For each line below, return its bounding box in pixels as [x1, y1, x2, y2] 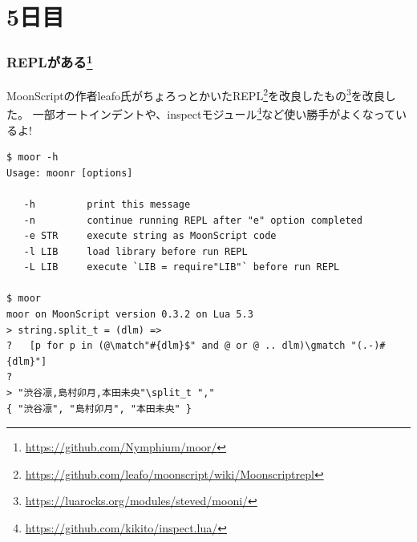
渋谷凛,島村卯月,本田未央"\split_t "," [23, 387, 215, 399]
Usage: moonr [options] [6, 167, 133, 179]
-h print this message [23, 198, 191, 210]
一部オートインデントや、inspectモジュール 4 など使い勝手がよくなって [32, 103, 395, 122]
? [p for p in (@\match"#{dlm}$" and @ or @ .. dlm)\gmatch [6, 340, 346, 352]
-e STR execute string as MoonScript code [23, 230, 277, 242]
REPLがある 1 [6, 51, 93, 72]
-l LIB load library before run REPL [23, 245, 248, 257]
